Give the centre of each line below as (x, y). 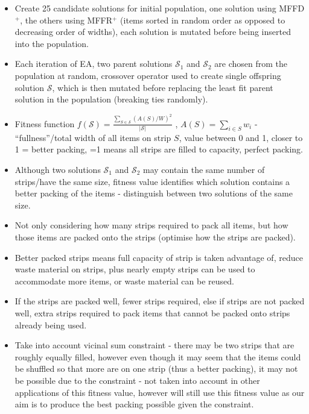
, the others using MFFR (66, 20)
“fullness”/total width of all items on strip (93, 137)
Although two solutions (58, 170)
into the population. (52, 43)
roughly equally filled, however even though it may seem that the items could (158, 356)
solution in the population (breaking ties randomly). (111, 99)
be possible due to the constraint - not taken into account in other (137, 380)
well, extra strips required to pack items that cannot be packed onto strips (152, 312)
